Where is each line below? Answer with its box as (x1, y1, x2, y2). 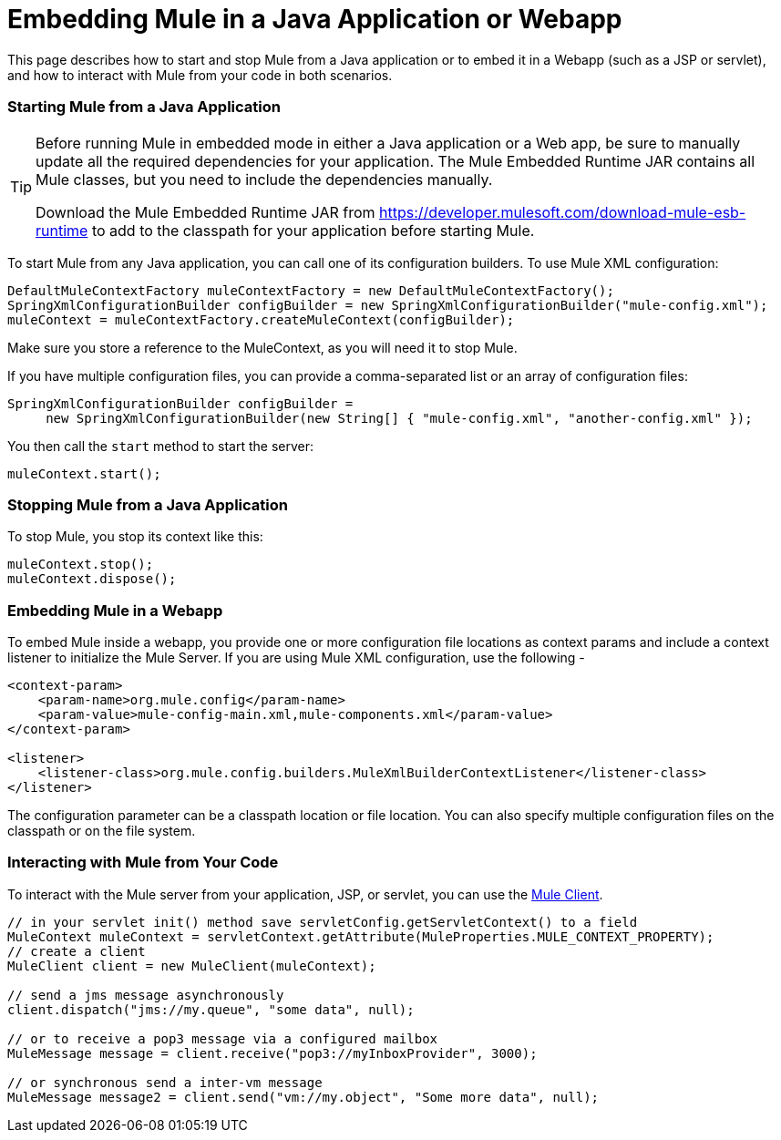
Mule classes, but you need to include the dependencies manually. (36, 169, 493, 189)
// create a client (7, 943, 146, 959)
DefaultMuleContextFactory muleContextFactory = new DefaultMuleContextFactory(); (7, 282, 614, 298)
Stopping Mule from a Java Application (7, 495, 288, 514)
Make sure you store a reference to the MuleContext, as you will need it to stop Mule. (7, 339, 518, 355)
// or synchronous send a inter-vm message (7, 1074, 323, 1090)
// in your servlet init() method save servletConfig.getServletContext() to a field (7, 914, 638, 929)
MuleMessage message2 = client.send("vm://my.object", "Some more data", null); (7, 1089, 600, 1104)
